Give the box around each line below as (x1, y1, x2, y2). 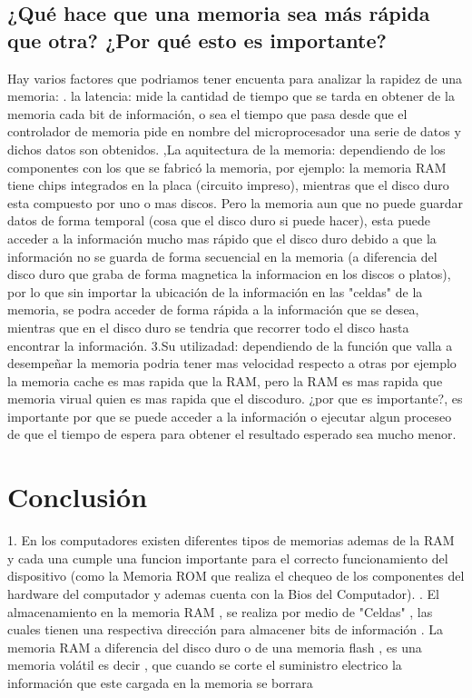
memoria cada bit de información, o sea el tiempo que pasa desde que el (7, 104, 408, 123)
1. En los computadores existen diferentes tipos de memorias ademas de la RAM (7, 531, 455, 550)
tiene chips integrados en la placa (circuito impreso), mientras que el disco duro (7, 175, 449, 194)
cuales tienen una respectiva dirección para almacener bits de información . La (7, 620, 444, 639)
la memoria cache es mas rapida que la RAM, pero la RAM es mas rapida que (7, 371, 443, 390)
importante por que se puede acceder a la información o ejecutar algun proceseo (7, 406, 452, 425)
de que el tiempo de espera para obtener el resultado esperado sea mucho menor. (7, 424, 457, 444)
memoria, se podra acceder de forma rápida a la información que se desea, (7, 300, 419, 319)
